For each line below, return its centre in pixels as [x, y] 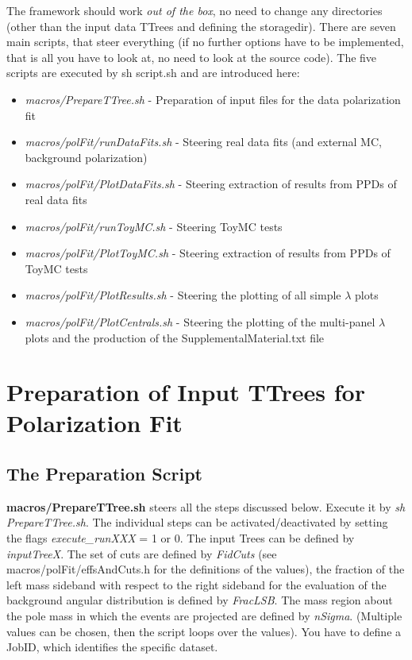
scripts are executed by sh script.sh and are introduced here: [153, 73]
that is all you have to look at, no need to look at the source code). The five [192, 57]
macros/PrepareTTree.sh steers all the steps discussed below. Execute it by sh [206, 506]
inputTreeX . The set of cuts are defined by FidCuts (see [142, 553]
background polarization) [86, 157]
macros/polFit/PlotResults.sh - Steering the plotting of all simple [183, 295]
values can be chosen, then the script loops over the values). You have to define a [204, 631]
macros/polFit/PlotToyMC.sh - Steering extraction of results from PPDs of [208, 253]
